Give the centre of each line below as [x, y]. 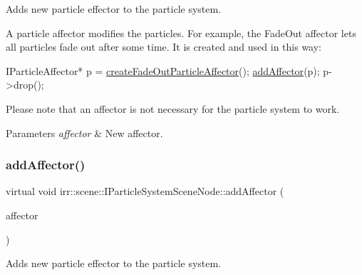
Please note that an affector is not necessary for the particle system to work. [173, 108]
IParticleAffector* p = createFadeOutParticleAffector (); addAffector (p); [163, 70]
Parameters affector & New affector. [84, 132]
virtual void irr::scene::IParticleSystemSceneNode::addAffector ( [145, 191]
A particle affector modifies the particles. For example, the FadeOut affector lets [181, 32]
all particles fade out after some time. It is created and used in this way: [164, 47]
